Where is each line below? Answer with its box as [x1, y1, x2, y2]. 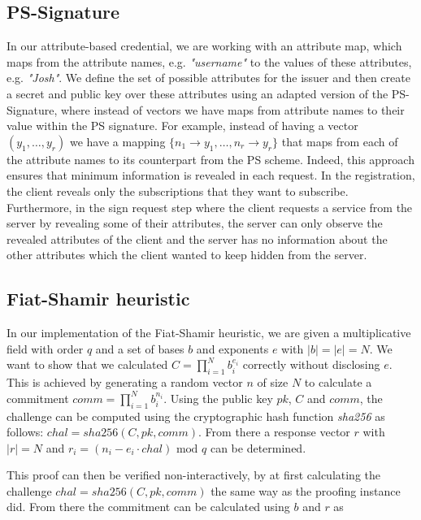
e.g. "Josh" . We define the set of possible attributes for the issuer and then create [7, 69, 410, 86]
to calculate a [304, 374, 372, 391]
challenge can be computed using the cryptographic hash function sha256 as [7, 407, 385, 424]
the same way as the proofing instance [210, 482, 401, 499]
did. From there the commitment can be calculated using [7, 498, 290, 515]
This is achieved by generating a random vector [7, 374, 243, 391]
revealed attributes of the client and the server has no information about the [7, 230, 388, 247]
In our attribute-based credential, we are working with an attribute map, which [7, 37, 402, 54]
